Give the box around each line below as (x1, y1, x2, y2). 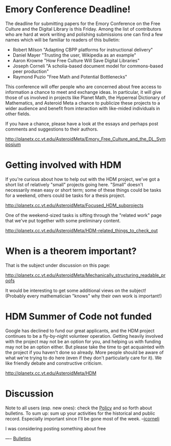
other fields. (5, 111, 31, 117)
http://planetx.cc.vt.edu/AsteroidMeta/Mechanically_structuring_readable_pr (5, 272, 166, 278)
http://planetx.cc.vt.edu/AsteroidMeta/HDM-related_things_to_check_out (5, 227, 158, 233)
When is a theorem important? (5, 245, 137, 257)
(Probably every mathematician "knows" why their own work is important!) (5, 292, 162, 299)
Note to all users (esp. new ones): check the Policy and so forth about (5, 405, 152, 411)
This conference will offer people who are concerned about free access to (5, 83, 162, 90)
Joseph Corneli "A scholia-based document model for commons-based (12, 63, 163, 69)
